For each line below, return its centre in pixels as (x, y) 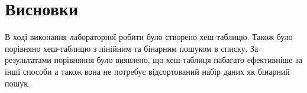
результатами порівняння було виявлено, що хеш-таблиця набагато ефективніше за (153, 60)
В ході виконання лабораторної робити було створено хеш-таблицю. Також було (149, 37)
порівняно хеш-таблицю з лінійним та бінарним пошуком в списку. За (132, 48)
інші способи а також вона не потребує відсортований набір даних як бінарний (147, 71)
